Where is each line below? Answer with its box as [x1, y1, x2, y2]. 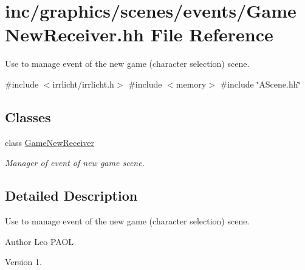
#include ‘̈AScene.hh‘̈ [220, 77, 301, 90]
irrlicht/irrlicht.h [52, 77, 114, 90]
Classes [5, 107, 51, 126]
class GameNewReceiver [5, 136, 95, 148]
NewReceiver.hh [5, 22, 144, 47]
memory [176, 77, 207, 90]
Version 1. [5, 255, 42, 268]
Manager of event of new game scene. [5, 156, 145, 169]
